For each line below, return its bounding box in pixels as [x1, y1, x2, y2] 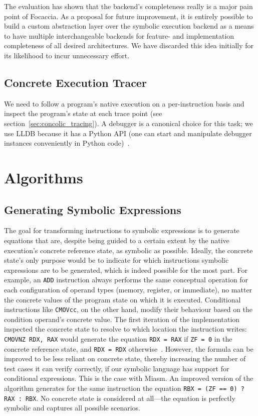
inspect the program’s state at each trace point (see [4, 108, 162, 119]
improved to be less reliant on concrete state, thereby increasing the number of [4, 353, 246, 364]
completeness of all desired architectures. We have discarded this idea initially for [4, 40, 254, 51]
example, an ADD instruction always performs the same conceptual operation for [4, 274, 248, 285]
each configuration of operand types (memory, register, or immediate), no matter [4, 284, 252, 294]
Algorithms [4, 167, 83, 187]
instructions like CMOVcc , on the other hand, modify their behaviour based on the [4, 304, 253, 315]
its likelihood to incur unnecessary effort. [4, 50, 130, 60]
